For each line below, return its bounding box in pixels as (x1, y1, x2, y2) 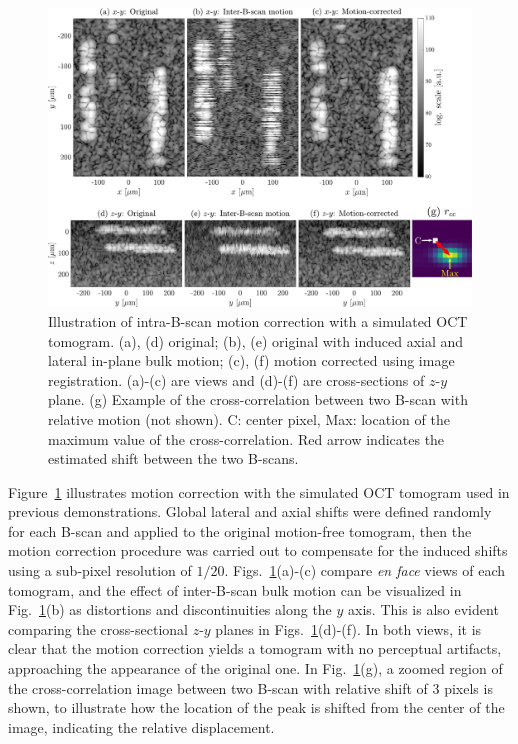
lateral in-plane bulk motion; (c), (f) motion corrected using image (48, 350, 455, 371)
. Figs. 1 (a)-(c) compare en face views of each (224, 560, 506, 581)
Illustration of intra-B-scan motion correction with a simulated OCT (48, 310, 468, 331)
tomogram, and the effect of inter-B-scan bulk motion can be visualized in (8, 579, 462, 600)
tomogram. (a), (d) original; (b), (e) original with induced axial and (48, 330, 464, 351)
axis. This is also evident (348, 599, 499, 620)
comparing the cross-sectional (8, 618, 188, 639)
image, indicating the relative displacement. (8, 716, 275, 737)
